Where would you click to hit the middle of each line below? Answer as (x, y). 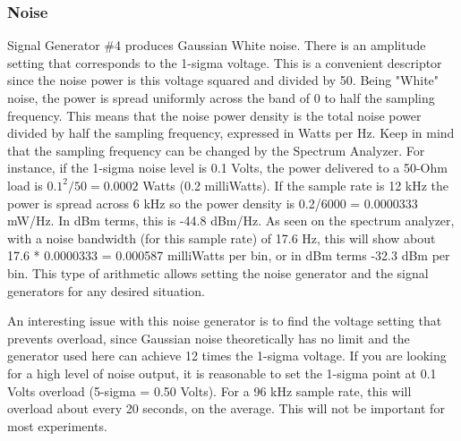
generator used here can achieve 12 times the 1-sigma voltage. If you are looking (227, 356)
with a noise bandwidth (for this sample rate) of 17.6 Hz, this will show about (222, 237)
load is (25, 185)
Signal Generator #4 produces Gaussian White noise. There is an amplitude (217, 45)
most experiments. (57, 425)
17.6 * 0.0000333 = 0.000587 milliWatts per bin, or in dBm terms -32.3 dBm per (229, 255)
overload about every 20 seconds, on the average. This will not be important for (226, 408)
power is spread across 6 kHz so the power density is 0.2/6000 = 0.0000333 (213, 203)
